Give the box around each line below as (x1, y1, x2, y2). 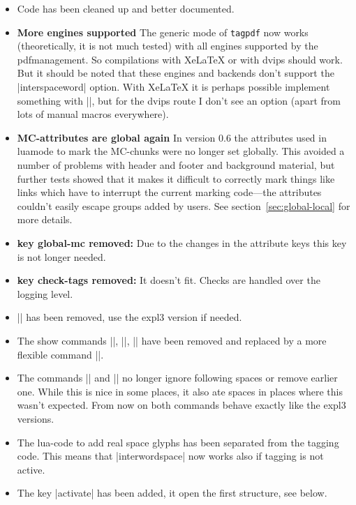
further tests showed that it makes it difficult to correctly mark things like (17, 171, 335, 186)
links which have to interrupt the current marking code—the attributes (17, 185, 322, 199)
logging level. (17, 286, 73, 301)
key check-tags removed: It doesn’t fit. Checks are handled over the (17, 273, 320, 287)
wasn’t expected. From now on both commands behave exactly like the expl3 (17, 398, 346, 412)
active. (17, 462, 45, 476)
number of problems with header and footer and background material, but (17, 158, 335, 172)
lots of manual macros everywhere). (17, 107, 169, 121)
